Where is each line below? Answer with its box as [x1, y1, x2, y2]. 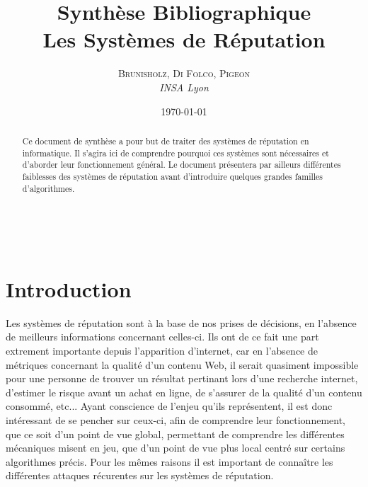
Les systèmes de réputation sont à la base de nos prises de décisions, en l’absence [6, 315, 357, 330]
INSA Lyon [159, 79, 209, 94]
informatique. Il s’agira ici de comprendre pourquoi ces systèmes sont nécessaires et [22, 147, 329, 159]
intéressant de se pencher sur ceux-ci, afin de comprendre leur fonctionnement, [6, 413, 346, 428]
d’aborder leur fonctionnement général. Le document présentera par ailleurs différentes [22, 159, 341, 171]
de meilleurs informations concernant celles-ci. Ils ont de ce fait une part [6, 329, 319, 344]
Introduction [6, 274, 132, 303]
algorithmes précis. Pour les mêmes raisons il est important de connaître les [6, 454, 333, 469]
